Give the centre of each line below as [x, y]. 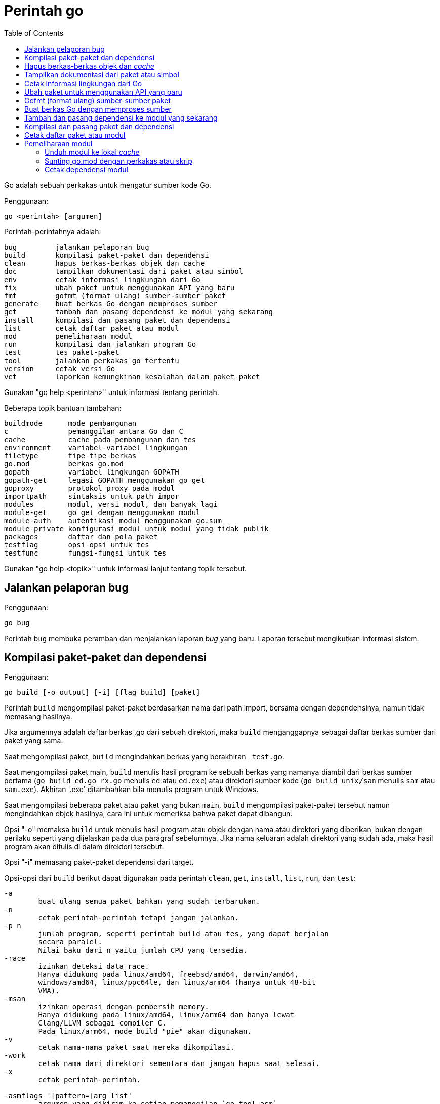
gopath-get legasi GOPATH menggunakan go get [105, 480]
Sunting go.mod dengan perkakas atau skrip [118, 161]
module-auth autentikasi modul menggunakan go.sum [113, 520]
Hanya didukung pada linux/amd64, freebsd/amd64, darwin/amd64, [168, 975]
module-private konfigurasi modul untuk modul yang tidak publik [136, 528]
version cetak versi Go [60, 368]
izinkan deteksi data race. [94, 967]
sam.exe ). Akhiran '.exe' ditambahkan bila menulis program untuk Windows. [131, 790]
